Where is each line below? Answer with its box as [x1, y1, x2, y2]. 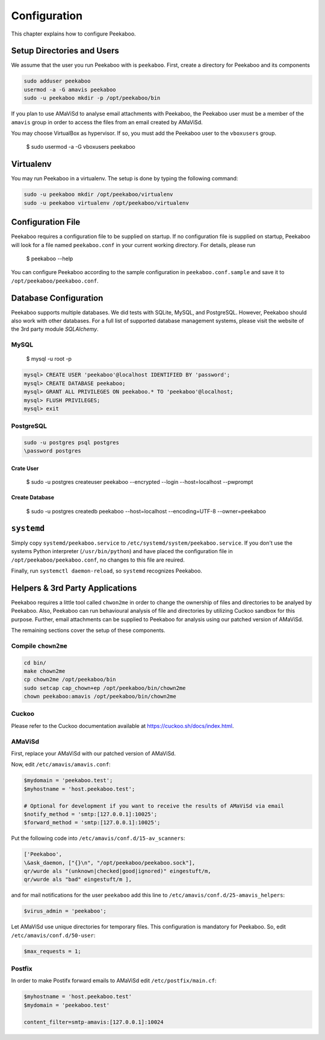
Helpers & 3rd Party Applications [11, 583, 137, 593]
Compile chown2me [11, 642, 67, 650]
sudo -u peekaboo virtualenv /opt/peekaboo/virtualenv [23, 199, 189, 206]
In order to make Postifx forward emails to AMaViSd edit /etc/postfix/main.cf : [11, 977, 217, 985]
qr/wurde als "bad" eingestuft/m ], [23, 876, 132, 883]
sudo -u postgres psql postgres [23, 439, 120, 446]
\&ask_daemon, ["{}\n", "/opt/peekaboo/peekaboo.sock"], [23, 859, 196, 866]
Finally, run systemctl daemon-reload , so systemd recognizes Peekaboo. [11, 567, 203, 574]
